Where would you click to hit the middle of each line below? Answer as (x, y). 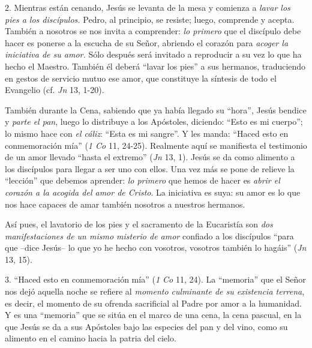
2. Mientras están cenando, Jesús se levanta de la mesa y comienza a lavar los (148, 7)
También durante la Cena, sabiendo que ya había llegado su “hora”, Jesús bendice (156, 109)
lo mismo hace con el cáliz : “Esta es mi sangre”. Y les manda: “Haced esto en (147, 133)
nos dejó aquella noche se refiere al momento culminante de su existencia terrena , (155, 291)
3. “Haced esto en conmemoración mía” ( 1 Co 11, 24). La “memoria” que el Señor (155, 279)
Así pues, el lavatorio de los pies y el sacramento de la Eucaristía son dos (139, 224)
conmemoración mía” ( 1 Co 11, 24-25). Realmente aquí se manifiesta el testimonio (156, 145)
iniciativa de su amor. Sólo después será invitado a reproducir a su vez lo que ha (153, 54)
